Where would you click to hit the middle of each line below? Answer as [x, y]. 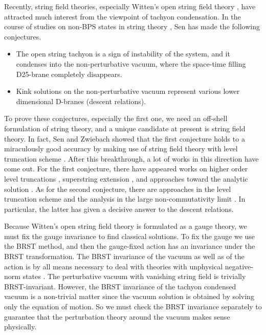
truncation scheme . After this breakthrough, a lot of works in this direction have [131, 158]
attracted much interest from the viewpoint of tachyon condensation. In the [123, 16]
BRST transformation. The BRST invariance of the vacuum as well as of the [124, 256]
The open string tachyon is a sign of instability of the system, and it [123, 54]
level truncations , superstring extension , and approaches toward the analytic [126, 178]
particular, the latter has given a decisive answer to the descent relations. [119, 209]
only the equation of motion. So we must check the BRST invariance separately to [133, 307]
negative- [239, 266]
